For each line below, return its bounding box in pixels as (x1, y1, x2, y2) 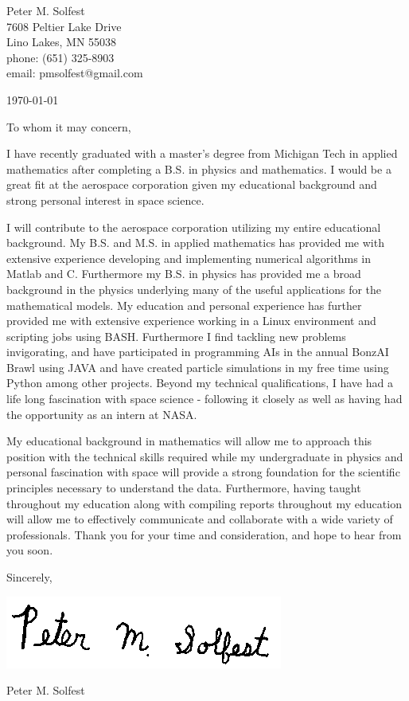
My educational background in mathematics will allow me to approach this (6, 433, 372, 449)
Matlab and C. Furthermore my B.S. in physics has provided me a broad (6, 265, 361, 282)
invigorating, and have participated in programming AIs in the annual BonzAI (6, 343, 389, 360)
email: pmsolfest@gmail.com (6, 65, 143, 81)
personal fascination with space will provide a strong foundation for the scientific (6, 464, 400, 480)
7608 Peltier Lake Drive (6, 18, 122, 34)
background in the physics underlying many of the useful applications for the (6, 280, 382, 297)
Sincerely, (6, 569, 53, 585)
